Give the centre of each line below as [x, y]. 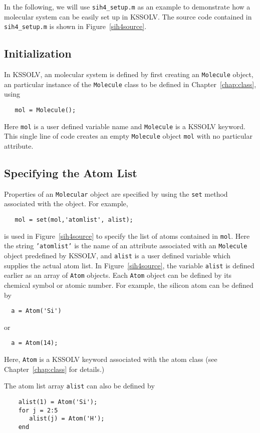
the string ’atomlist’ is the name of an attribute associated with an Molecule [126, 246]
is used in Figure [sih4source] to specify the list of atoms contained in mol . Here [127, 236]
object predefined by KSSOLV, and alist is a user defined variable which [117, 255]
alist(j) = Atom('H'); [67, 419]
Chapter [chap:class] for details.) [54, 369]
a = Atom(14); [35, 343]
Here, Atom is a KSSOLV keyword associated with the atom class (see [111, 359]
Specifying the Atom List [71, 172]
